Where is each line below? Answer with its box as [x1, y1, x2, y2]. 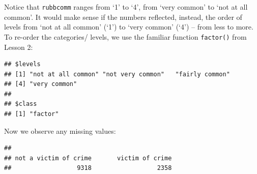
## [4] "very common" [4, 80, 77, 88]
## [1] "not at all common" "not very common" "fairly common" [4, 70, 230, 78]
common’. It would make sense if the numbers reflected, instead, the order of [4, 11, 242, 22]
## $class [4, 100, 37, 108]
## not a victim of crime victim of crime [4, 154, 172, 162]
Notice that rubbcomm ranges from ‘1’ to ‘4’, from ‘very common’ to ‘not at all [4, 2, 248, 12]
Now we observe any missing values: [4, 125, 116, 136]
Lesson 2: [4, 41, 33, 52]
